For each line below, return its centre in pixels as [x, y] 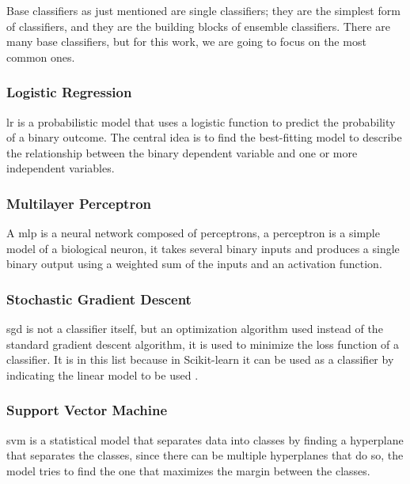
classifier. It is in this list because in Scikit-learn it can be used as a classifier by [200, 359]
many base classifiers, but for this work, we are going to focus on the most [186, 42]
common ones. [41, 57]
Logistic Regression [69, 92]
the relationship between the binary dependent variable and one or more [182, 152]
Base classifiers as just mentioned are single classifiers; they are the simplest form [203, 10]
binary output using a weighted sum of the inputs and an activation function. [194, 264]
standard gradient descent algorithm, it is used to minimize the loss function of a [203, 344]
